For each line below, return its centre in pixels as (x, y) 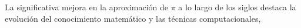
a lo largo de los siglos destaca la (237, 7)
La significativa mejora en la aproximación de (87, 7)
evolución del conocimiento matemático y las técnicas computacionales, (133, 18)
